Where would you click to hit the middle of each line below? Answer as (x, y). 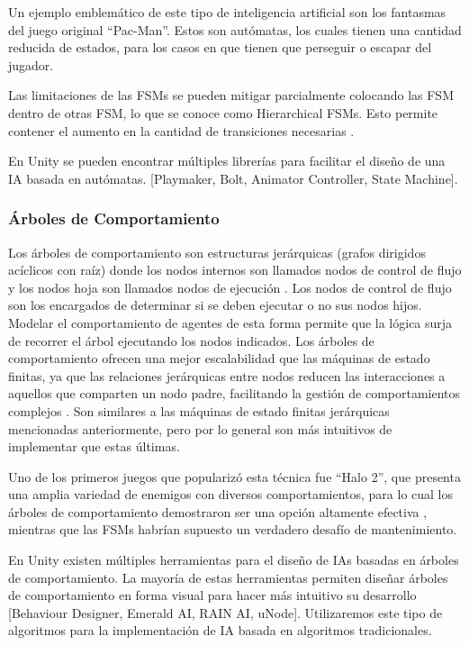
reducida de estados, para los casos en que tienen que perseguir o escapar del (220, 47)
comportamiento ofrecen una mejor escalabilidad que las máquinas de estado (219, 358)
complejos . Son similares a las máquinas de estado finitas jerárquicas (199, 410)
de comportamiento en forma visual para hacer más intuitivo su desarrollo (212, 595)
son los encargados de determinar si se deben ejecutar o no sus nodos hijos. (215, 305)
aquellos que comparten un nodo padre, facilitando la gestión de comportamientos (234, 393)
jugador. (31, 64)
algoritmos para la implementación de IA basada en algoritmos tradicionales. (220, 630)
